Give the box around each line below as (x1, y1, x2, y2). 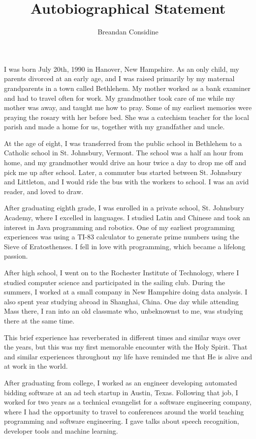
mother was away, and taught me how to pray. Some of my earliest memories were (4, 102, 252, 113)
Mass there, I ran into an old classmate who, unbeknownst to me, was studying (4, 306, 243, 316)
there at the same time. (4, 315, 75, 325)
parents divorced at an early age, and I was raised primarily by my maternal (4, 73, 235, 84)
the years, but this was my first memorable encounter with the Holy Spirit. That (4, 342, 248, 352)
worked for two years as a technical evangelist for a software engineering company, (4, 397, 252, 407)
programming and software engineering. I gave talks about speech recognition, (4, 416, 239, 426)
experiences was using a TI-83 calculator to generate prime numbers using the (4, 232, 239, 242)
